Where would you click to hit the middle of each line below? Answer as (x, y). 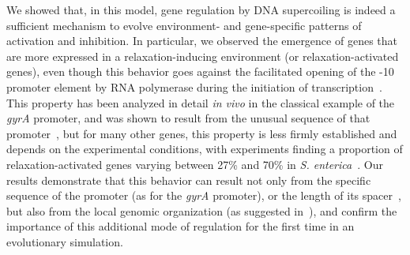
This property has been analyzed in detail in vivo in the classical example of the (201, 102)
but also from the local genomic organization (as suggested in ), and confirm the (202, 210)
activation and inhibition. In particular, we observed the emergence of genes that (202, 41)
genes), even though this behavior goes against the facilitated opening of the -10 (200, 71)
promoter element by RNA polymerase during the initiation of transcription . (194, 86)
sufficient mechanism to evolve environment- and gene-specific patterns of (184, 25)
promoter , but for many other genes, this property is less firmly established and (202, 133)
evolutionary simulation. (65, 241)
